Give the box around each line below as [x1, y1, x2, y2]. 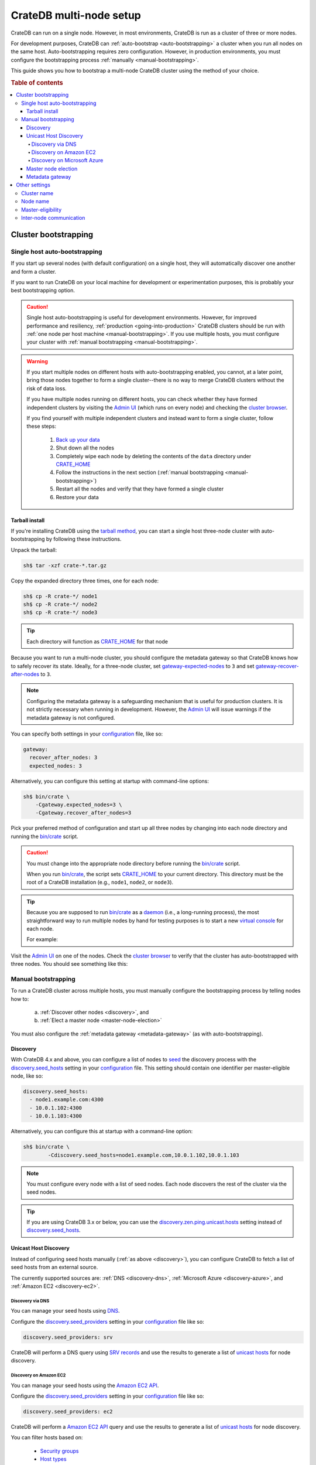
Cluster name [21, 189, 54, 196]
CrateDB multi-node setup [11, 9, 142, 22]
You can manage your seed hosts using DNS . [11, 1307, 120, 1314]
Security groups [40, 1447, 79, 1454]
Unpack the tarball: [11, 546, 57, 553]
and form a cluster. [11, 268, 57, 275]
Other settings [16, 182, 51, 189]
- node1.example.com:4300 [29, 1096, 104, 1103]
